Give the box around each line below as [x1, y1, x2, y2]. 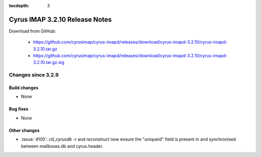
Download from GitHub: [9, 28, 56, 34]
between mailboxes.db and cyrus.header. [21, 143, 103, 149]
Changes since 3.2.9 [9, 72, 59, 78]
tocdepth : [9, 3, 29, 8]
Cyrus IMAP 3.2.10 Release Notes [9, 15, 112, 24]
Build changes [9, 85, 39, 91]
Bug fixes [9, 106, 29, 112]
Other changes [9, 127, 40, 133]
